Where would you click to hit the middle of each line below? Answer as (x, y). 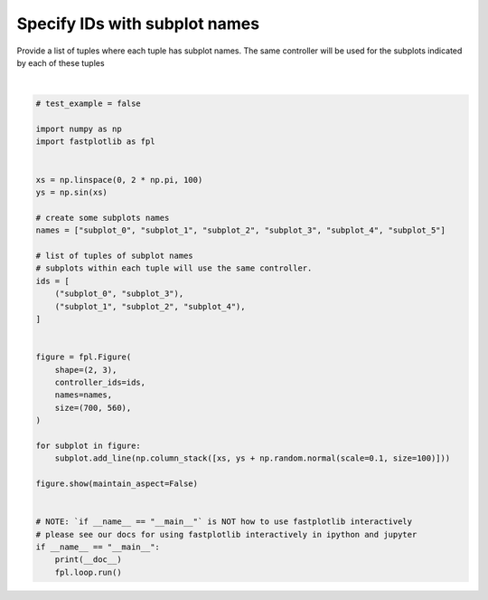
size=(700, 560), (93, 408)
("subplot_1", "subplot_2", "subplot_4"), (150, 306)
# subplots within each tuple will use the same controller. (174, 268)
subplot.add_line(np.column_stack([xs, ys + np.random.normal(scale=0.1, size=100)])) (253, 458)
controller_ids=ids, (100, 382)
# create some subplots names (103, 218)
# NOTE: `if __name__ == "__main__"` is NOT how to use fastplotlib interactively (224, 522)
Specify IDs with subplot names (138, 24)
